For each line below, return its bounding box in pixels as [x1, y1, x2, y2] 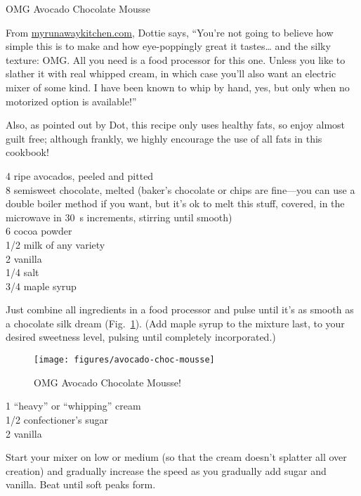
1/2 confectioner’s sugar [6, 412, 109, 426]
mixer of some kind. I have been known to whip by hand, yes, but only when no [6, 79, 350, 94]
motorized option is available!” [6, 93, 137, 108]
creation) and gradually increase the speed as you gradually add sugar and [6, 463, 327, 478]
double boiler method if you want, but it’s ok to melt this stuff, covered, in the [6, 196, 345, 211]
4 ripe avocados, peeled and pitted [6, 168, 154, 183]
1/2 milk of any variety [6, 237, 105, 252]
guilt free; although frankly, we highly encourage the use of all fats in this [6, 131, 322, 145]
